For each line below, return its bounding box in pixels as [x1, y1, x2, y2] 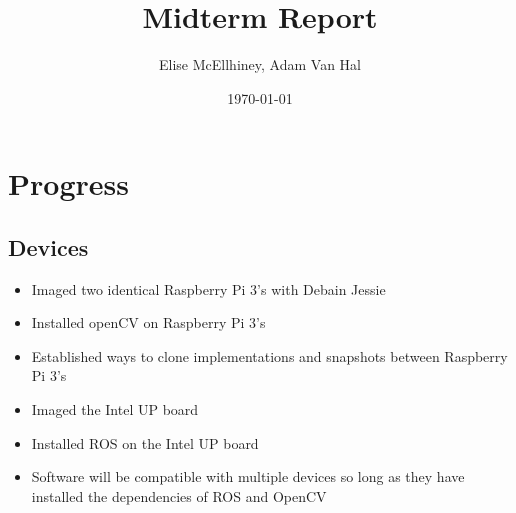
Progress [8, 163, 129, 204]
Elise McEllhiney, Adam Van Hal [159, 54, 361, 75]
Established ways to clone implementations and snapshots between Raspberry [31, 345, 508, 366]
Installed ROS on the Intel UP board [31, 432, 259, 453]
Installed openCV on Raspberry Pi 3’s [31, 312, 266, 333]
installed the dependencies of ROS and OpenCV [31, 485, 327, 506]
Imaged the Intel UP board [31, 399, 199, 420]
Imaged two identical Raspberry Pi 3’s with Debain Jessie [31, 278, 386, 299]
